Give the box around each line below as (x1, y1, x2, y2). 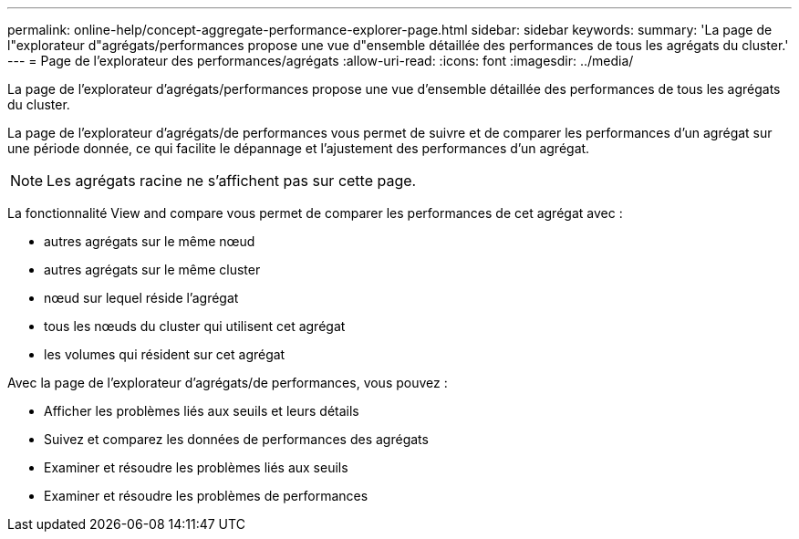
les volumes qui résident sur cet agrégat (44, 347, 285, 362)
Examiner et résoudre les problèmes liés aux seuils (44, 460, 348, 475)
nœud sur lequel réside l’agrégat (44, 290, 239, 306)
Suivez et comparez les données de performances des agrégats (44, 431, 429, 447)
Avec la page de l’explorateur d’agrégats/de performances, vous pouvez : (7, 375, 448, 390)
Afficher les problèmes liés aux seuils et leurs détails (44, 403, 359, 419)
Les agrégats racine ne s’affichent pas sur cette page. (47, 171, 417, 190)
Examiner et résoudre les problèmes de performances (44, 488, 368, 503)
